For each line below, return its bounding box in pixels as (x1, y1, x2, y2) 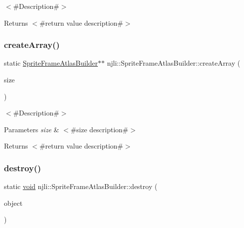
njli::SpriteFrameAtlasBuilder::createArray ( (107, 58, 241, 68)
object (4, 197, 23, 208)
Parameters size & (4, 124, 59, 134)
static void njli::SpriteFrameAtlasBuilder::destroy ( (4, 181, 158, 191)
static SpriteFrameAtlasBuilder (4, 58, 98, 68)
